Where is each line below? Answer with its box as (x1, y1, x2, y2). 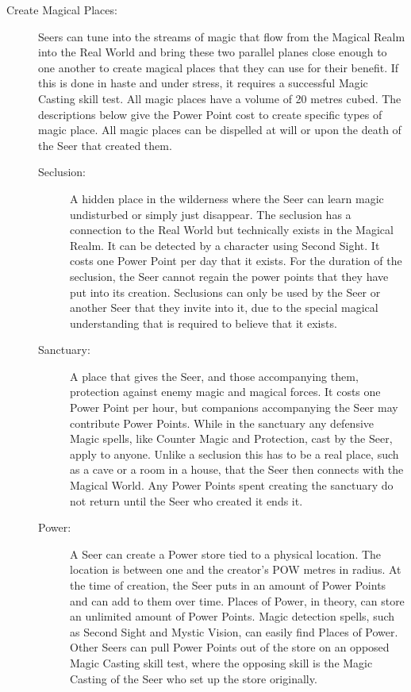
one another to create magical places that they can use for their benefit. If (38, 59, 399, 75)
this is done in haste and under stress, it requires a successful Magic (38, 75, 368, 91)
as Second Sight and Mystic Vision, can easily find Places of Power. (70, 623, 398, 640)
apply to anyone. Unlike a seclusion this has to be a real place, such (70, 445, 399, 462)
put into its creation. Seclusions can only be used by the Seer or (70, 283, 381, 300)
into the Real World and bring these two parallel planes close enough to (38, 44, 387, 60)
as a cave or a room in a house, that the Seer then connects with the (70, 461, 404, 478)
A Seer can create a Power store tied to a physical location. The (70, 545, 382, 562)
